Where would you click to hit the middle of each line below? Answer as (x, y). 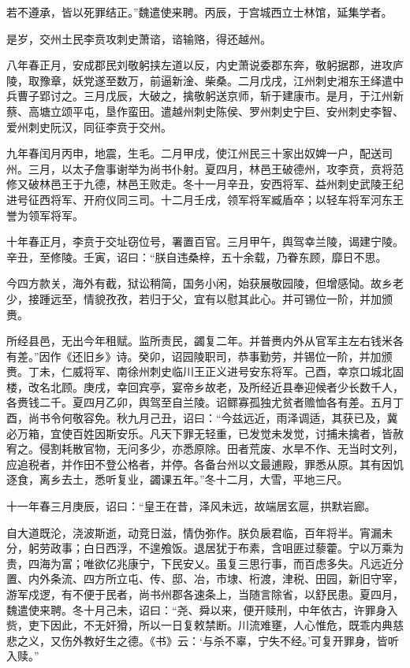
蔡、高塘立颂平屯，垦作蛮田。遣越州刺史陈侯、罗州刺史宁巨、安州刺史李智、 (205, 111)
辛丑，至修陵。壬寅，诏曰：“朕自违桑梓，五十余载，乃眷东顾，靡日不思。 (197, 256)
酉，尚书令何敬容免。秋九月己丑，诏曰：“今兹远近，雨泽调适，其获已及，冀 (202, 418)
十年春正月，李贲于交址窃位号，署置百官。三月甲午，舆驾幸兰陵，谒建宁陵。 (205, 241)
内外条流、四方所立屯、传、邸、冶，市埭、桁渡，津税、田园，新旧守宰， (216, 579)
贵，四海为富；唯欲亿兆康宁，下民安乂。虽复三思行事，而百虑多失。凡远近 (199, 563)
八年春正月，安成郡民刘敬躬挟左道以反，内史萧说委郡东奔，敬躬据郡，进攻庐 (205, 65)
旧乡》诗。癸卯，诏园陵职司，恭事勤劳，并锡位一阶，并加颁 (238, 356)
